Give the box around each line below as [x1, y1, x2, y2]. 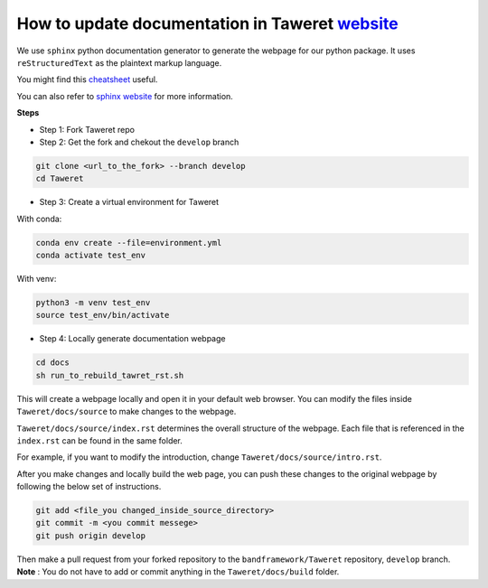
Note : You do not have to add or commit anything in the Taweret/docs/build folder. [16, 566, 340, 577]
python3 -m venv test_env [35, 297, 151, 307]
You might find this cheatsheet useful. [16, 74, 158, 85]
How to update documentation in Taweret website [16, 14, 399, 33]
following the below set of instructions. [16, 481, 162, 492]
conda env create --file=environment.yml [35, 238, 222, 247]
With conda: [16, 213, 62, 224]
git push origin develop [35, 530, 146, 541]
